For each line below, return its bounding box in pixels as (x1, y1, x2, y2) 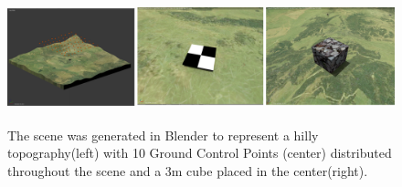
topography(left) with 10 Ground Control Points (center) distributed (7, 143, 392, 162)
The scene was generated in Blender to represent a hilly (7, 125, 319, 144)
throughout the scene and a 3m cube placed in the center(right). (7, 161, 368, 180)
